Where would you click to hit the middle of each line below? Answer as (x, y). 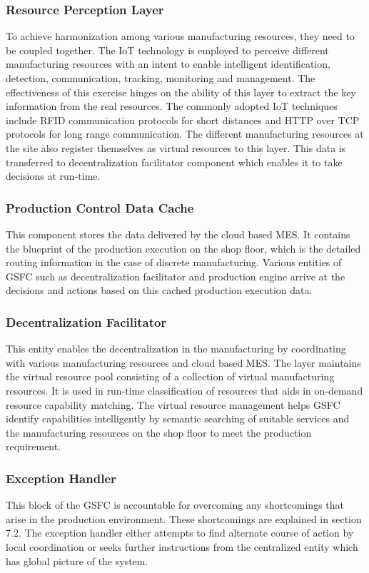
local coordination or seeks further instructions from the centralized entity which (182, 546)
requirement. (34, 446)
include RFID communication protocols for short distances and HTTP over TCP (183, 120)
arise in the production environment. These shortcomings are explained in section (184, 518)
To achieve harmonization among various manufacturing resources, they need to (180, 36)
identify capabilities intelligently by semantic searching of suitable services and (178, 419)
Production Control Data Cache (100, 207)
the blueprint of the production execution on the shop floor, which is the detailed (183, 248)
